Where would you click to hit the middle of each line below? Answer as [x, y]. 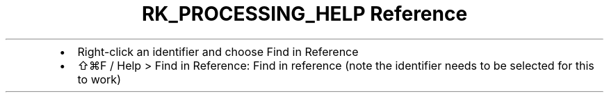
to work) [99, 79]
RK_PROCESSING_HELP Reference [304, 14]
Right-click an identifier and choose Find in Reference [218, 51]
